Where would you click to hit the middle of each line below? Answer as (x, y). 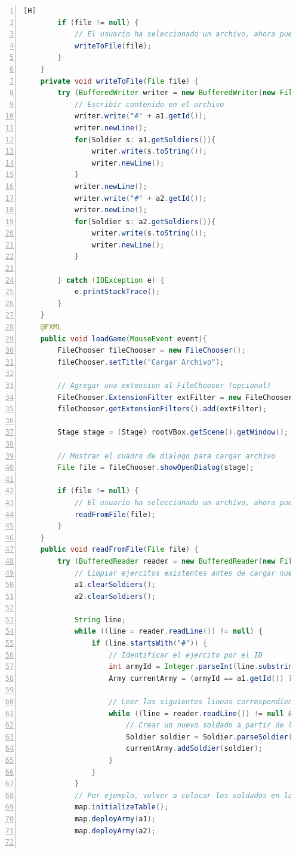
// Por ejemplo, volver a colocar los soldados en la (184, 795)
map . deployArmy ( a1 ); (115, 819)
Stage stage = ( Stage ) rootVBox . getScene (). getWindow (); (173, 432)
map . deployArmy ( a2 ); (115, 831)
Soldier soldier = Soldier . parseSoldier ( (209, 737)
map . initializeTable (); (121, 807)
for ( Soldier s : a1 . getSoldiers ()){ (145, 140)
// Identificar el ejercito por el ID (186, 655)
